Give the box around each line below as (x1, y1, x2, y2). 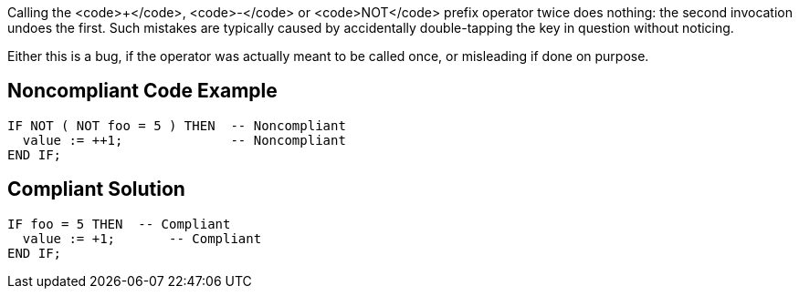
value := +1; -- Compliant (22, 230, 262, 246)
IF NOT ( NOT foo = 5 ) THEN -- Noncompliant (7, 117, 346, 133)
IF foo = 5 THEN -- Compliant (7, 216, 231, 231)
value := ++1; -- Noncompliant (22, 132, 346, 148)
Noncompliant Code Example (7, 79, 278, 103)
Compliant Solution (7, 178, 185, 201)
